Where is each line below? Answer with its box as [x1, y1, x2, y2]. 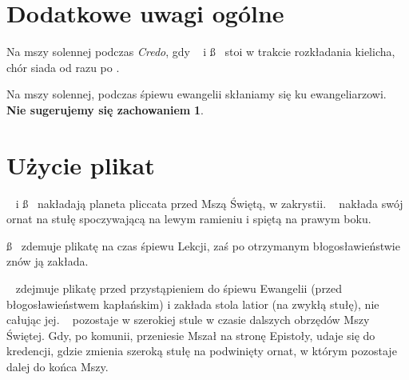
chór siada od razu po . [6, 58, 120, 75]
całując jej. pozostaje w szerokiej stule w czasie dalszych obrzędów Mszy [6, 311, 370, 328]
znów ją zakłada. [6, 253, 89, 270]
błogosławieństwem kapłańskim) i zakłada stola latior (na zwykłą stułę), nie [6, 295, 379, 312]
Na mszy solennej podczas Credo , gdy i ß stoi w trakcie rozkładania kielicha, [6, 43, 395, 60]
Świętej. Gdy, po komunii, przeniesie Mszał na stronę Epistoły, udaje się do [6, 326, 375, 343]
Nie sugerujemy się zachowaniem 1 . [6, 101, 204, 118]
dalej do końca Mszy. [6, 358, 109, 374]
